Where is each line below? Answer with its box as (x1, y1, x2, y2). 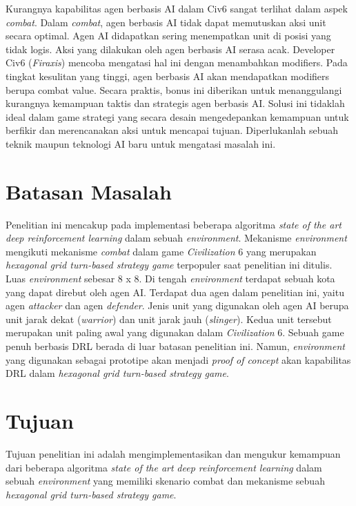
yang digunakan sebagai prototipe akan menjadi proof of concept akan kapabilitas (6, 352, 351, 367)
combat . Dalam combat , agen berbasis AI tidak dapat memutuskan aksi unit (6, 14, 326, 29)
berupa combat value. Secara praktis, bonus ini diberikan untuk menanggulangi (6, 82, 342, 97)
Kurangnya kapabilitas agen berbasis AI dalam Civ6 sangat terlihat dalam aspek (6, 1, 348, 15)
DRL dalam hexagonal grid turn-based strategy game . (6, 366, 229, 380)
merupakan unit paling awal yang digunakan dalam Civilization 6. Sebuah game (6, 325, 344, 340)
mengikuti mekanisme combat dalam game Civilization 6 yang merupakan (6, 244, 317, 258)
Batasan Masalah (6, 177, 172, 205)
